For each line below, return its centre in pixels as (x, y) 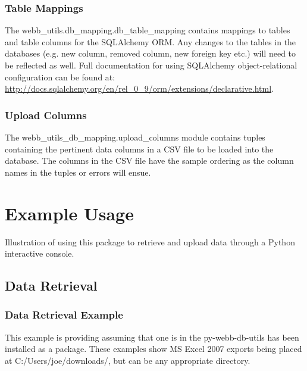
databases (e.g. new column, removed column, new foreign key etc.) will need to (151, 53)
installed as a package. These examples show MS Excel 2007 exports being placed (153, 349)
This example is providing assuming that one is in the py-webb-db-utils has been (152, 337)
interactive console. (40, 253)
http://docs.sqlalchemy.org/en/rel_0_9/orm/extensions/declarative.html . (140, 88)
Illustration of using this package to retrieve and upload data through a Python (150, 241)
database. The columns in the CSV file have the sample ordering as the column (149, 160)
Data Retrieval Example (64, 315)
